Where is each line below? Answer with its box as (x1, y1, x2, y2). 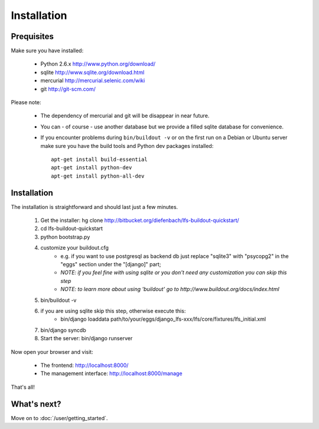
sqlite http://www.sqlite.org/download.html (40, 69, 145, 76)
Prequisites (11, 31, 54, 41)
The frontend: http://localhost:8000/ (40, 362, 129, 369)
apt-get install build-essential (51, 156, 148, 163)
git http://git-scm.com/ (40, 85, 96, 92)
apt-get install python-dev (51, 164, 132, 171)
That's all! (11, 383, 35, 391)
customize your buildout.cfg (40, 244, 109, 251)
